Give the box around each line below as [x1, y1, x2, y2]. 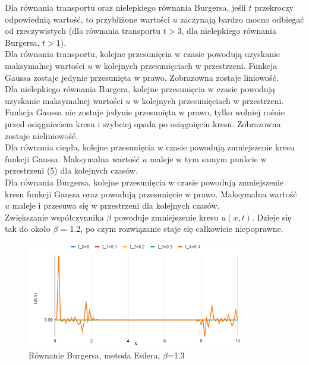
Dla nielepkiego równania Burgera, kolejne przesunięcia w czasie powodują [5, 83, 275, 95]
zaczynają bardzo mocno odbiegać [180, 12, 304, 25]
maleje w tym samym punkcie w [150, 152, 267, 165]
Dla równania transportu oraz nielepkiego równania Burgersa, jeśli [5, 1, 246, 13]
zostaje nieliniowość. [5, 129, 78, 141]
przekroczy [254, 1, 294, 13]
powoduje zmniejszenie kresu [113, 210, 219, 223]
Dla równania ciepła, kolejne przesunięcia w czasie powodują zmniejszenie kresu [5, 141, 295, 153]
